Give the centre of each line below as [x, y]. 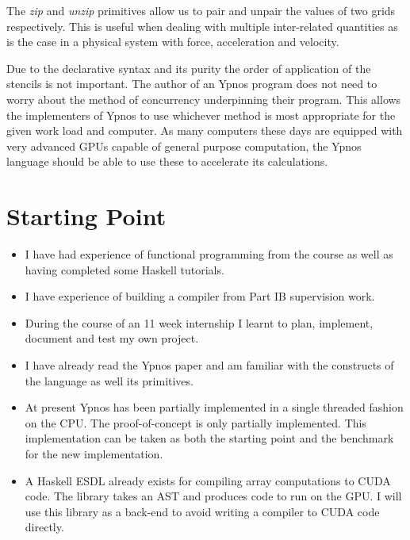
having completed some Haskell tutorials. [125, 269]
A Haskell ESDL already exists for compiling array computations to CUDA [208, 480]
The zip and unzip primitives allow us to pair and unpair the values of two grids [201, 10]
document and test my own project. [112, 338]
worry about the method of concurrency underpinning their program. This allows [204, 99]
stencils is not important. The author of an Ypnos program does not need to [192, 84]
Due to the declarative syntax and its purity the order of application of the [189, 68]
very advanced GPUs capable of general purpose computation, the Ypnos [184, 146]
